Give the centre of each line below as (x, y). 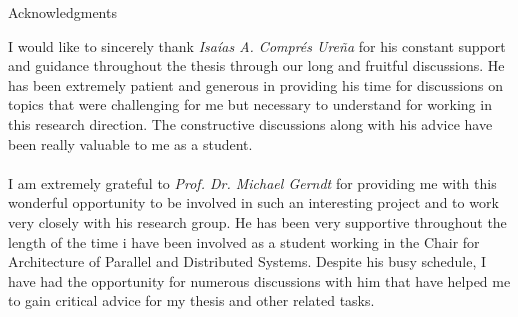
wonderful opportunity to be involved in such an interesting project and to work (253, 202)
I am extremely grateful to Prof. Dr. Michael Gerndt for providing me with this (252, 182)
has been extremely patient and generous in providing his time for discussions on (255, 84)
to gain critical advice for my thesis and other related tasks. (191, 300)
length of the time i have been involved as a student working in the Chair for (244, 241)
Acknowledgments (62, 12)
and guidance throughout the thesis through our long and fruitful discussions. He (256, 65)
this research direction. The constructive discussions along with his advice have (250, 123)
